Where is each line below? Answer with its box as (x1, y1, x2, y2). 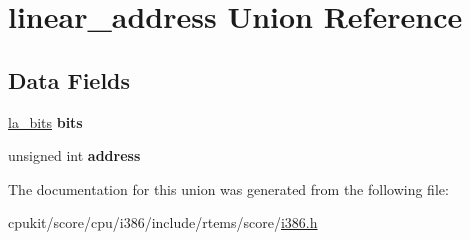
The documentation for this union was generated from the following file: (8, 178, 449, 199)
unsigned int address (8, 145, 141, 166)
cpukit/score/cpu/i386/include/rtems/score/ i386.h (8, 212, 318, 233)
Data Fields (8, 64, 131, 95)
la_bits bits (8, 111, 83, 132)
